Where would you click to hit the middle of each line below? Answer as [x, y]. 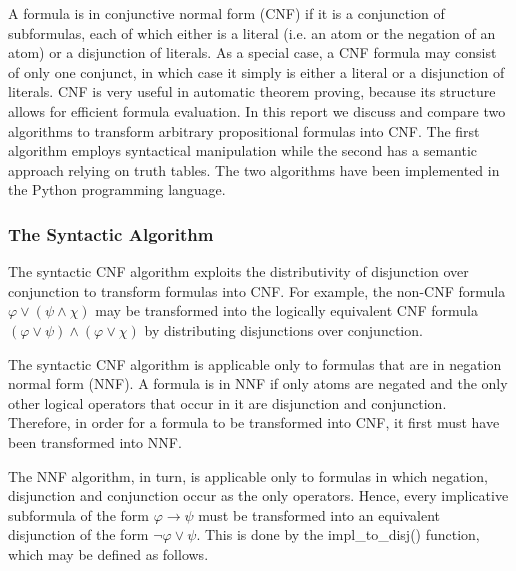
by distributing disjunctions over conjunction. [283, 329]
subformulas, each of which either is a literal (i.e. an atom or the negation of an [252, 32]
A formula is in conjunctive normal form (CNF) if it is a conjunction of [226, 13]
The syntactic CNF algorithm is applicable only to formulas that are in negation [255, 363]
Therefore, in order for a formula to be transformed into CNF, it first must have [254, 422]
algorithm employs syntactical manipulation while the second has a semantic [243, 150]
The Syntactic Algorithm [111, 233]
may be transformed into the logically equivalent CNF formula [286, 310]
